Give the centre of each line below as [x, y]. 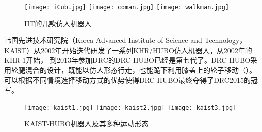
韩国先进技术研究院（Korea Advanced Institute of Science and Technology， [125, 40]
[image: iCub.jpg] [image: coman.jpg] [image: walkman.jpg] [127, 7]
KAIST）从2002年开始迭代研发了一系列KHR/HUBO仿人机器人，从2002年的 [128, 50]
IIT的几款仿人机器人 [58, 23]
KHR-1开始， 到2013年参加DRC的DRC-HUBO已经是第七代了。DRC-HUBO [127, 60]
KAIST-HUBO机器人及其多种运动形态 [87, 124]
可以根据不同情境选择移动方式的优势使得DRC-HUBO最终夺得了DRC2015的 [127, 80]
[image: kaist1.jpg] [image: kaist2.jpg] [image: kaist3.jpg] [130, 107]
